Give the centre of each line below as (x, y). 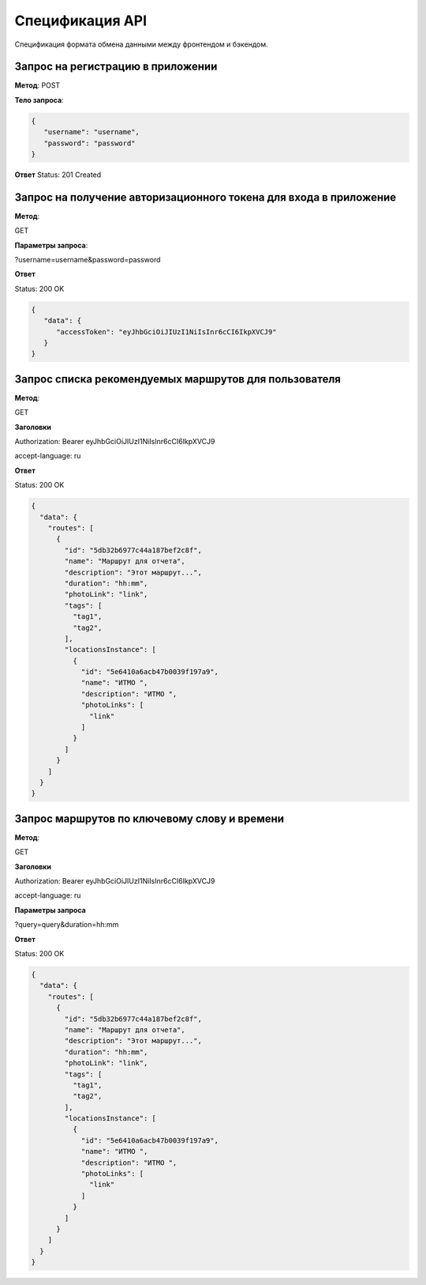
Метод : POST (37, 85)
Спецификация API (81, 21)
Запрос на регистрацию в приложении (116, 67)
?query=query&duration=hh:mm (67, 925)
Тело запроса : (39, 100)
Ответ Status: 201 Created (58, 175)
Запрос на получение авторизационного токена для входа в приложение (206, 197)
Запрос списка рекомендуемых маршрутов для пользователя (177, 379)
